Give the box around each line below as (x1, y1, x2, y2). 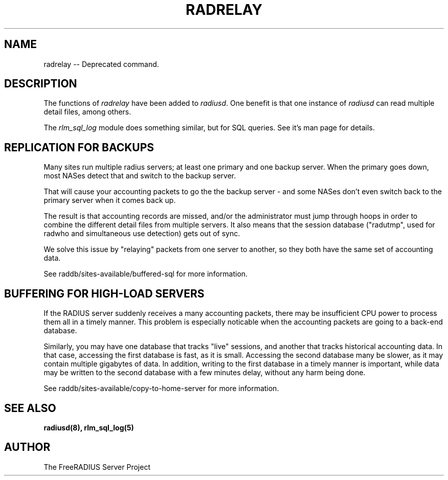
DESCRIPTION (4, 77, 77, 90)
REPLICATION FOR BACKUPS (4, 141, 154, 154)
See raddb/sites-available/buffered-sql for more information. (43, 269, 248, 279)
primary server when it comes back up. (43, 196, 176, 205)
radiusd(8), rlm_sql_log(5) (43, 423, 134, 432)
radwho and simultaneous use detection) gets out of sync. (43, 229, 240, 238)
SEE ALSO (4, 401, 56, 415)
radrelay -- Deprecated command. (43, 59, 159, 68)
